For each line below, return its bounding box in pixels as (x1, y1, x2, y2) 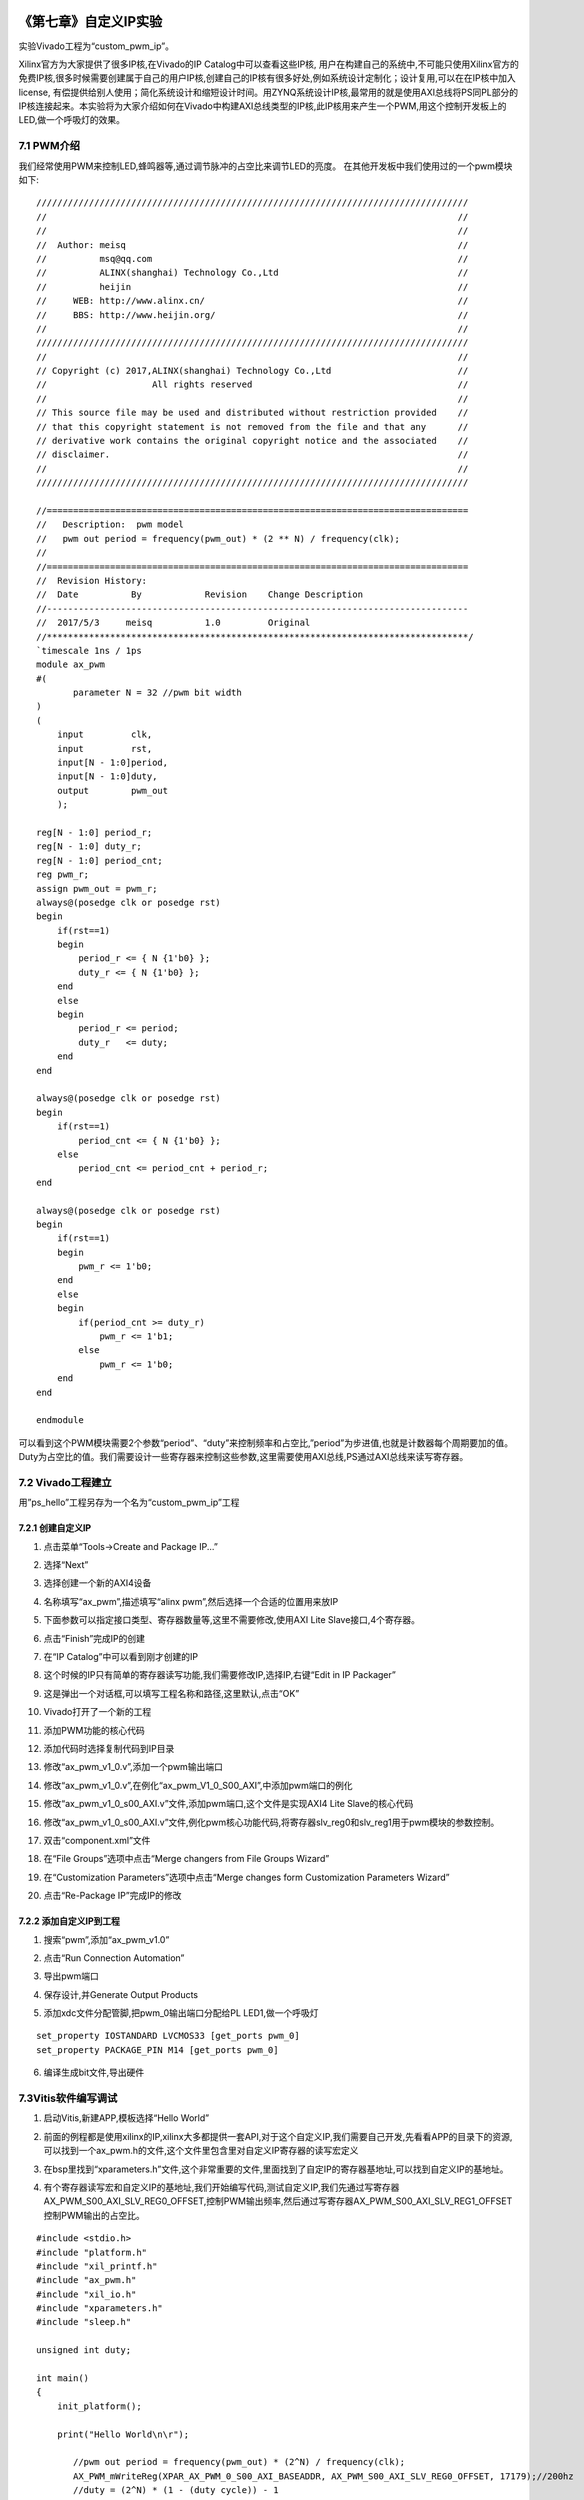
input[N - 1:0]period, (56, 757, 169, 769)
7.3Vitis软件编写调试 (18, 2091, 118, 2105)
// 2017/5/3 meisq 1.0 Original (36, 617, 311, 629)
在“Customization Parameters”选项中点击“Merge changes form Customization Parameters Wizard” (43, 1871, 450, 1883)
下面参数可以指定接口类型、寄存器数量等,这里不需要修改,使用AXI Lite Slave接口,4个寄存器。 (43, 1614, 420, 1626)
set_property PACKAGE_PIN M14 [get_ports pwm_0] (36, 2044, 279, 2055)
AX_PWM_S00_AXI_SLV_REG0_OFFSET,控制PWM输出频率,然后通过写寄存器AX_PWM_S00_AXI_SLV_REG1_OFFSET (43, 2195, 513, 2207)
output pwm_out (56, 785, 169, 796)
